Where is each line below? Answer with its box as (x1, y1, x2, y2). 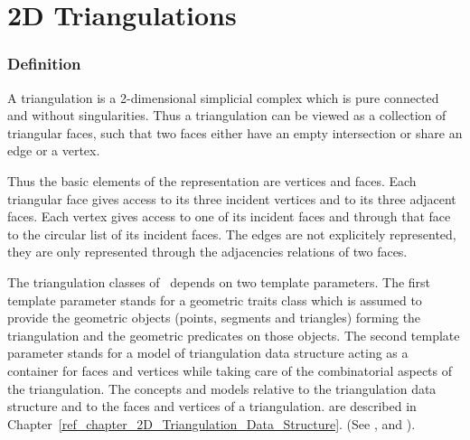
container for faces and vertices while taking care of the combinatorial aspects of (7, 360, 453, 379)
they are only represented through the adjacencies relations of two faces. (7, 242, 408, 261)
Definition (7, 52, 81, 75)
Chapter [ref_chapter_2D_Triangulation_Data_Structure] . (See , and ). (7, 414, 416, 433)
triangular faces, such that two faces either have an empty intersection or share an (7, 123, 463, 142)
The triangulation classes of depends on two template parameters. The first (7, 272, 431, 291)
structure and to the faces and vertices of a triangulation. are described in (7, 397, 417, 416)
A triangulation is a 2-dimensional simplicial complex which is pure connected (7, 88, 439, 107)
